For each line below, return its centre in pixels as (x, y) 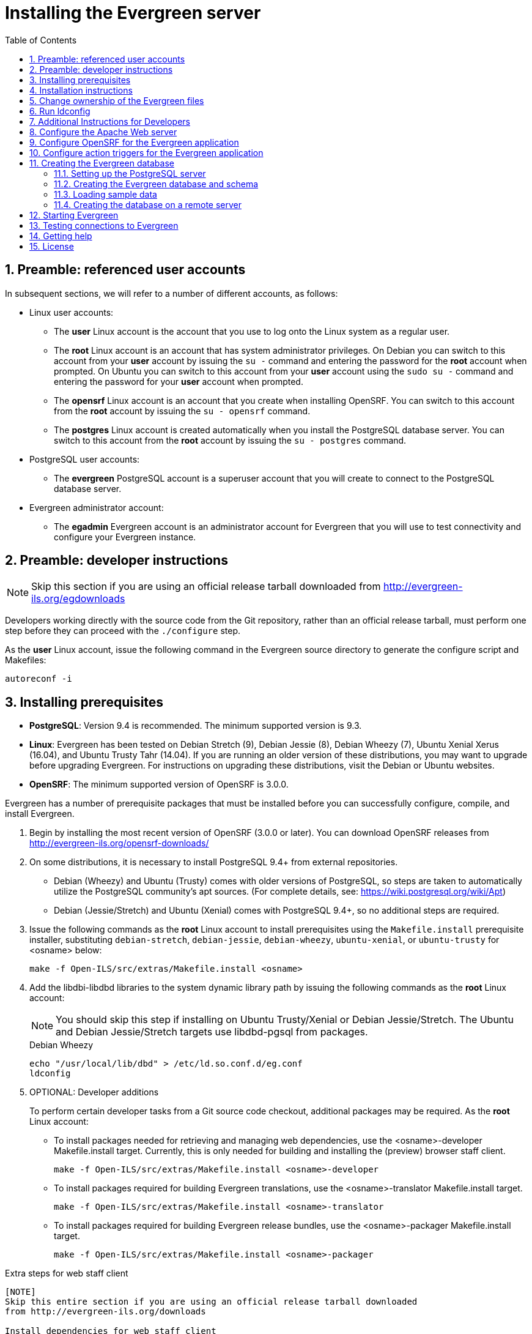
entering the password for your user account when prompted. (179, 381)
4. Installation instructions (81, 90)
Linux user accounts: (72, 312)
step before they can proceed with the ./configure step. (123, 631)
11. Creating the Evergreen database (102, 163)
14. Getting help (61, 236)
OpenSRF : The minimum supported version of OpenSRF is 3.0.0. (159, 784)
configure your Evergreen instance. (125, 537)
